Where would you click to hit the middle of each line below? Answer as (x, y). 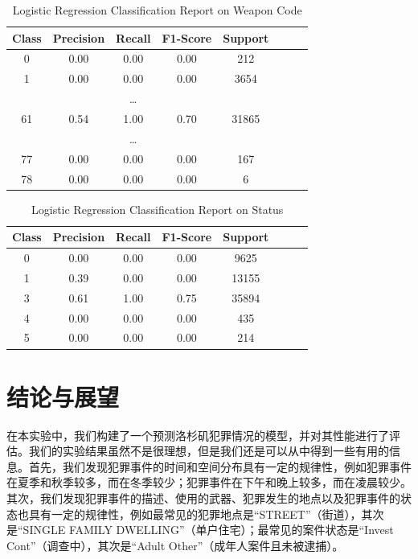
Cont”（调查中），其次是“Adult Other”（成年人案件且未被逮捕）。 (175, 545)
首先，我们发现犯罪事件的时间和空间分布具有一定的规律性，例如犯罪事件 (220, 466)
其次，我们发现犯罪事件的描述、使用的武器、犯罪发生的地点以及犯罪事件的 (203, 498)
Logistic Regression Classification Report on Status (158, 209)
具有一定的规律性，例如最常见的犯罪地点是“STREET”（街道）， (195, 514)
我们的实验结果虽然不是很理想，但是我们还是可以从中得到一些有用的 (209, 451)
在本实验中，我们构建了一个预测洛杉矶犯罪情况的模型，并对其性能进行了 (198, 435)
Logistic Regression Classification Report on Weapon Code (157, 10)
